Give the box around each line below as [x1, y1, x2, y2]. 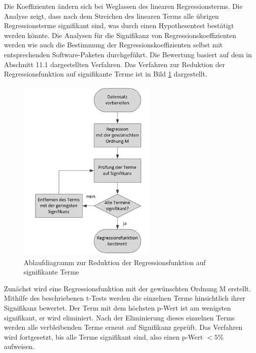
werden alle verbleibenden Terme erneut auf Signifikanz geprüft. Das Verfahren [4, 322, 243, 332]
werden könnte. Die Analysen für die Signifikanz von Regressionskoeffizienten [4, 30, 236, 40]
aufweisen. [4, 341, 35, 352]
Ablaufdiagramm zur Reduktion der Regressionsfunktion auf [24, 257, 206, 267]
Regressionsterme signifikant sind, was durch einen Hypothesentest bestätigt [4, 20, 234, 31]
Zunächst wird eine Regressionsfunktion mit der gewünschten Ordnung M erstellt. [4, 283, 251, 293]
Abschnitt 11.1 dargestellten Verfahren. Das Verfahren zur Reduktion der [4, 59, 225, 69]
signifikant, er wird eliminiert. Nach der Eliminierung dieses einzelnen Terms [4, 312, 235, 322]
